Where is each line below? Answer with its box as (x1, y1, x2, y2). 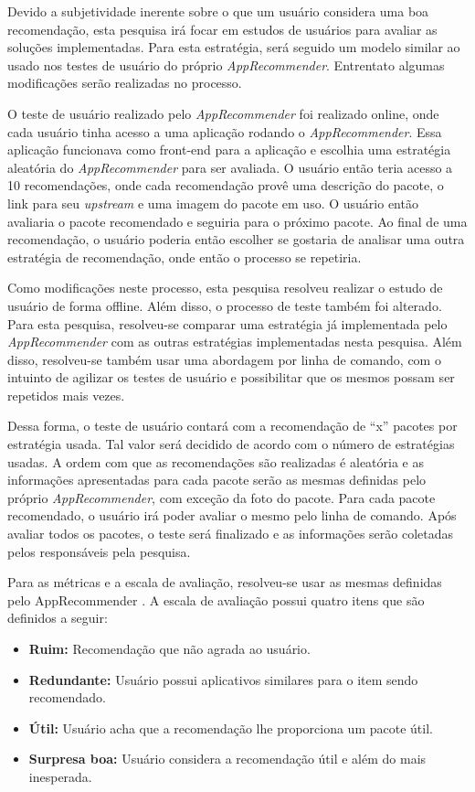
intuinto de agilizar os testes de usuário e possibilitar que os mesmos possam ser (7, 368, 455, 387)
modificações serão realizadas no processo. (7, 73, 242, 92)
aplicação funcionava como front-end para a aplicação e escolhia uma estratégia (7, 140, 451, 159)
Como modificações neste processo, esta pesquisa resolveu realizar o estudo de (7, 278, 443, 297)
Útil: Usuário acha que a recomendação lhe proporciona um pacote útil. (28, 718, 433, 737)
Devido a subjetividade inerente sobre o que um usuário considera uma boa (7, 2, 429, 20)
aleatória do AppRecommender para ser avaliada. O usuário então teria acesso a (7, 157, 453, 177)
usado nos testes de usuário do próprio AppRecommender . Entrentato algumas (7, 55, 445, 74)
